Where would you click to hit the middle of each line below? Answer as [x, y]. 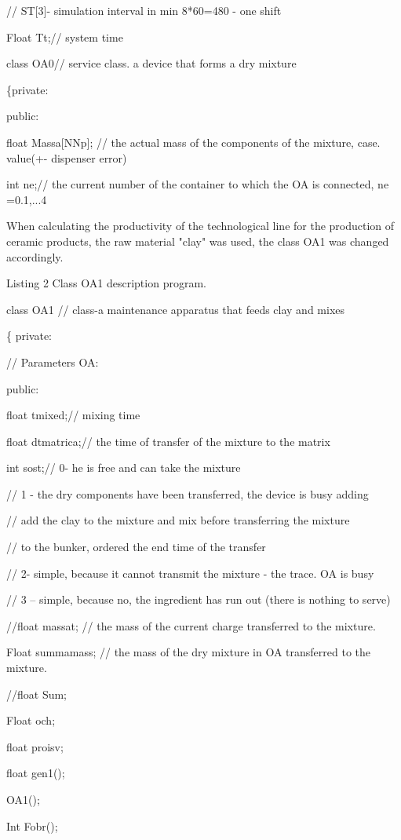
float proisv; [35, 746]
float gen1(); [36, 773]
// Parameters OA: [53, 362]
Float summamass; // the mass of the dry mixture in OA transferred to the [188, 652]
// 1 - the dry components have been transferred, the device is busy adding [188, 493]
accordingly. [35, 256]
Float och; [31, 720]
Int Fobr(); [32, 825]
